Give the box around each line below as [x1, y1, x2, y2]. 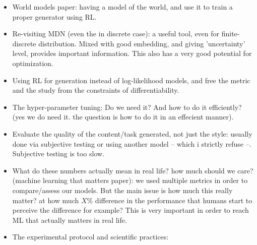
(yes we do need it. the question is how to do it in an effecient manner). [12, 111, 234, 122]
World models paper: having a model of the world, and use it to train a [12, 2, 233, 12]
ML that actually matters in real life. [12, 214, 127, 225]
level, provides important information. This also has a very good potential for [12, 48, 252, 58]
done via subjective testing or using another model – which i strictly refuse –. [12, 138, 251, 149]
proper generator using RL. [12, 11, 97, 22]
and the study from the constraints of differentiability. [12, 85, 179, 95]
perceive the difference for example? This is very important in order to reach [12, 205, 249, 215]
